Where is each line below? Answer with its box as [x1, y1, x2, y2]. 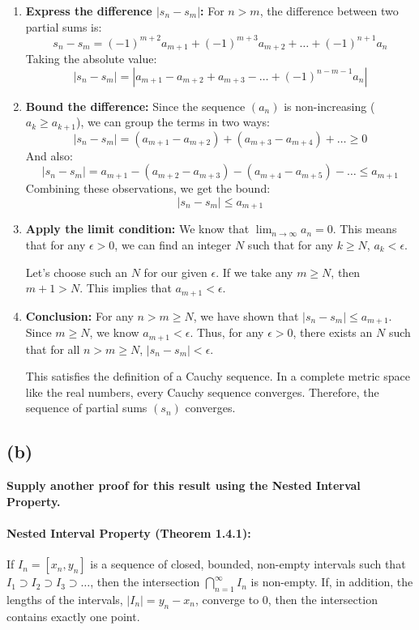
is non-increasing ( [284, 97, 375, 114]
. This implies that [79, 279, 172, 296]
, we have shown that [193, 307, 299, 324]
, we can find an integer [114, 236, 232, 253]
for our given [143, 263, 207, 280]
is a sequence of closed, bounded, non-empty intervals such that [90, 556, 406, 573]
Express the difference [25, 2, 152, 19]
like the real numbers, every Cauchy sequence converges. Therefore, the [25, 383, 379, 400]
